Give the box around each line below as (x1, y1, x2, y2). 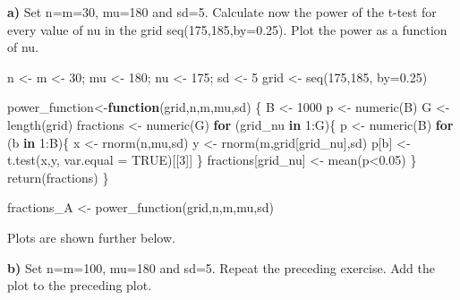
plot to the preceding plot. (7, 276, 152, 295)
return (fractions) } (7, 167, 109, 186)
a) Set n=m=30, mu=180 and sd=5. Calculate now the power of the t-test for (7, 3, 437, 21)
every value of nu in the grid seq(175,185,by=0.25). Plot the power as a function (7, 20, 447, 39)
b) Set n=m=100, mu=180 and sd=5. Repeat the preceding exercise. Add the (7, 258, 436, 277)
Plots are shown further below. (7, 227, 175, 246)
